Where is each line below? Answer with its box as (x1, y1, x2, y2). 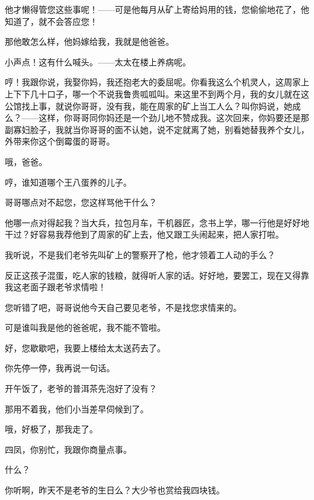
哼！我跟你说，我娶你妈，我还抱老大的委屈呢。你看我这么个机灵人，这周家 (5, 76, 301, 88)
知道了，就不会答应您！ (5, 15, 98, 27)
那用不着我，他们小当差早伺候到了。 (5, 402, 149, 415)
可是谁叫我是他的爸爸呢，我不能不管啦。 (5, 321, 165, 334)
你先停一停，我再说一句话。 (5, 362, 115, 374)
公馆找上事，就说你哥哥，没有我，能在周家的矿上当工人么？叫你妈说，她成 (5, 99, 301, 112)
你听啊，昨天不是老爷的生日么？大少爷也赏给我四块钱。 (5, 484, 225, 496)
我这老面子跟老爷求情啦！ (5, 281, 106, 293)
